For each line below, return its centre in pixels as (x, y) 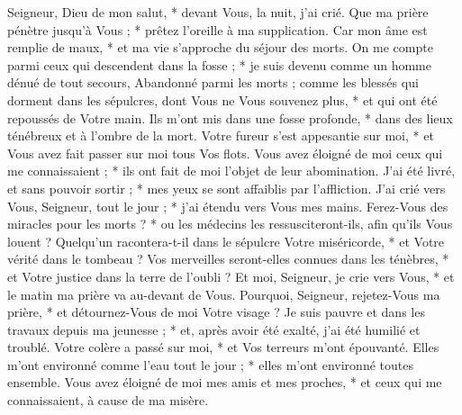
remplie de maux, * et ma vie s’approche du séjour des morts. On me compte (220, 47)
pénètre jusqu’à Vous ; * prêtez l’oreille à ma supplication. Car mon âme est (217, 29)
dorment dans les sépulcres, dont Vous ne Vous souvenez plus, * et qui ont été (222, 99)
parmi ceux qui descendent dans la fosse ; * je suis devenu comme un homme (219, 64)
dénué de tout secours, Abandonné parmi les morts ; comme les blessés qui (213, 82)
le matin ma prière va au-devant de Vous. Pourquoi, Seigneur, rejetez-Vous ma (224, 294)
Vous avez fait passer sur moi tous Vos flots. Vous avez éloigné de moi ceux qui (225, 153)
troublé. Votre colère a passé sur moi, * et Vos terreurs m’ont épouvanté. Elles (223, 347)
